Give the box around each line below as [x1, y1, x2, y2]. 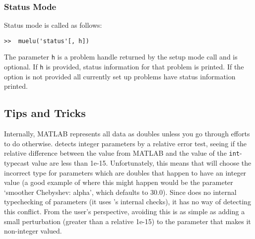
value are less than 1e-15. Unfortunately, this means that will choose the [31, 158, 252, 168]
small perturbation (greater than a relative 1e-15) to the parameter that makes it [4, 216, 251, 226]
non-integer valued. [4, 226, 62, 236]
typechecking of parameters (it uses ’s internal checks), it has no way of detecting [4, 196, 251, 207]
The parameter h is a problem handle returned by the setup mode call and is [4, 52, 238, 62]
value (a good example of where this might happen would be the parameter [4, 177, 233, 187]
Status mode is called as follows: [4, 20, 102, 30]
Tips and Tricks [4, 105, 86, 120]
